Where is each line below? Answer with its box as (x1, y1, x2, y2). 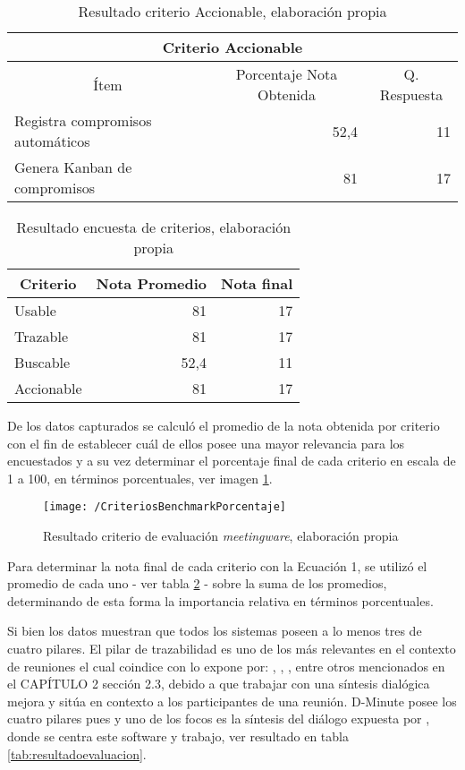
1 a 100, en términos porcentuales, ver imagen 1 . (7, 468, 273, 487)
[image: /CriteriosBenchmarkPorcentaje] (43, 500, 287, 514)
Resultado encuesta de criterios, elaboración (16, 217, 292, 237)
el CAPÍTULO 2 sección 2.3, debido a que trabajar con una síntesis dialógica (7, 674, 430, 693)
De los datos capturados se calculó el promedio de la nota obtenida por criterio (7, 416, 440, 434)
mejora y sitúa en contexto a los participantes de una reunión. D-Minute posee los (7, 691, 457, 710)
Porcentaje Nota (235, 64, 338, 84)
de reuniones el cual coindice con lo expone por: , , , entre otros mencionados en (7, 656, 445, 675)
